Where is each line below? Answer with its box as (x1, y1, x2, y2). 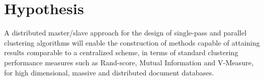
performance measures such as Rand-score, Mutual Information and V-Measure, (4, 57, 254, 67)
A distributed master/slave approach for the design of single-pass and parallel (4, 27, 247, 38)
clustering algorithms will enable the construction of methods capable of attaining (4, 37, 260, 48)
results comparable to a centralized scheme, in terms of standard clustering (4, 47, 239, 58)
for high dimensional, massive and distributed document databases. (4, 67, 214, 77)
